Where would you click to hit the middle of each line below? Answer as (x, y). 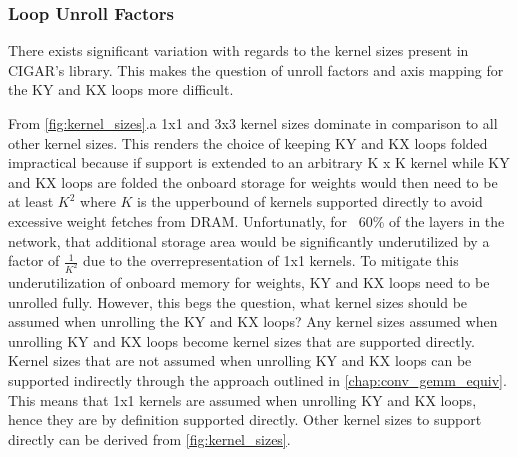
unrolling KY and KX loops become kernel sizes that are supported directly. (241, 340)
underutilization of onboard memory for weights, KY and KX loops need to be (249, 282)
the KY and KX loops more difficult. (121, 89)
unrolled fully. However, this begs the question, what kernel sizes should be (238, 301)
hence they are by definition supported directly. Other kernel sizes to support (245, 419)
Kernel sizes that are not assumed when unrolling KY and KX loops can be (240, 360)
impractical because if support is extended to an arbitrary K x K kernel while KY (259, 162)
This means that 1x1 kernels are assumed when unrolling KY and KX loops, (242, 399)
